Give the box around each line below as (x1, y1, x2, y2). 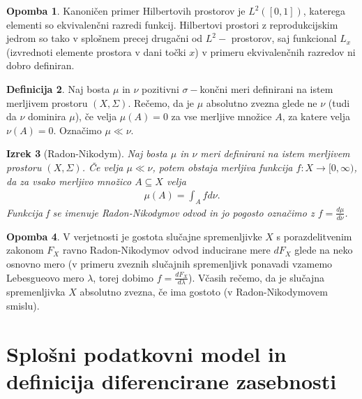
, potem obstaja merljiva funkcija (152, 159, 293, 174)
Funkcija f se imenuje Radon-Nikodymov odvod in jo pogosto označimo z (6, 205, 315, 219)
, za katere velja (282, 109, 350, 124)
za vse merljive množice (171, 109, 272, 124)
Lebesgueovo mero (6, 270, 84, 284)
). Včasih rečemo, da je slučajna (188, 270, 325, 284)
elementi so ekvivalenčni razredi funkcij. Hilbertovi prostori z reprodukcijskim (6, 17, 338, 31)
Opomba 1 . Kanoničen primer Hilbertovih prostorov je (6, 3, 246, 17)
